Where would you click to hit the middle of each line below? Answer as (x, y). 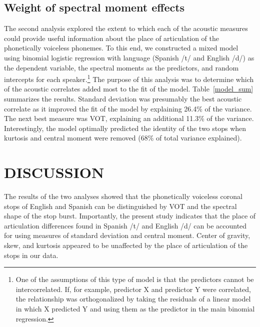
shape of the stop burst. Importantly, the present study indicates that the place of (130, 216)
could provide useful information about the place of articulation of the (111, 38)
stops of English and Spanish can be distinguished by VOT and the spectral (120, 206)
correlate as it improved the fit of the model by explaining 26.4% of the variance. (128, 108)
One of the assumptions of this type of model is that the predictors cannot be (135, 279)
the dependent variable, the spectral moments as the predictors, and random (121, 67)
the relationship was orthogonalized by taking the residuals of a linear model (133, 299)
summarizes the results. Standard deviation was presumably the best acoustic (123, 99)
